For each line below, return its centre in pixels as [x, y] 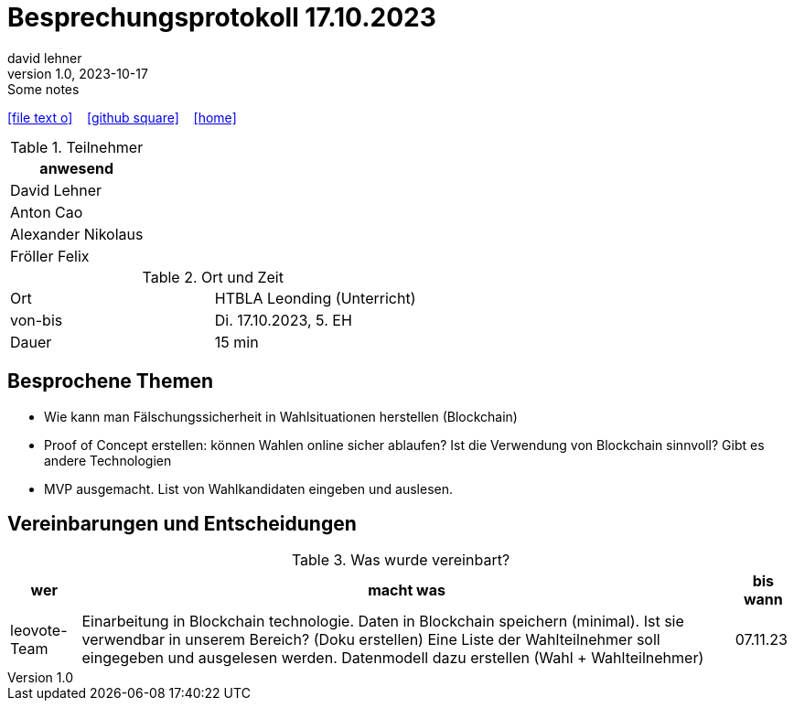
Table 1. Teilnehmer [77, 147]
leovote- [39, 631]
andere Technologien [108, 460]
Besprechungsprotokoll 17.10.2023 [222, 17]
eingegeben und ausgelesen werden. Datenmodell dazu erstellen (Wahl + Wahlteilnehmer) [393, 658]
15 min [236, 342]
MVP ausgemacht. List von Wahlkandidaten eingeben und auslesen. [248, 488]
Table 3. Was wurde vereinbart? [401, 560]
